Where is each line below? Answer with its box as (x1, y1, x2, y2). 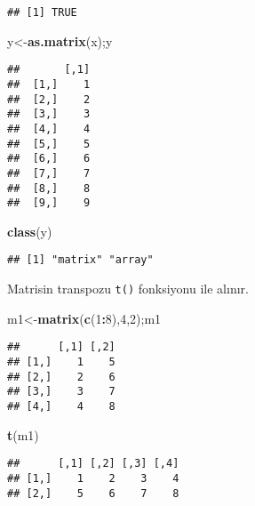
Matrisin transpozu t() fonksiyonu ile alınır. (7, 279, 249, 298)
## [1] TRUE (7, 6, 77, 19)
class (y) (7, 221, 52, 240)
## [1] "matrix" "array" (7, 253, 154, 267)
